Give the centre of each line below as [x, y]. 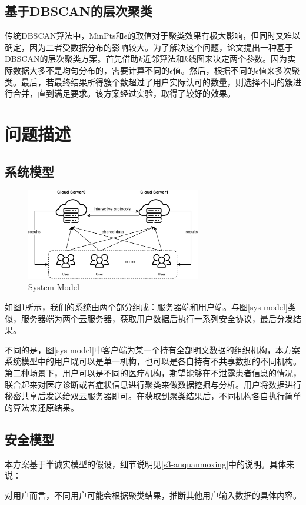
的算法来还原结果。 [42, 407]
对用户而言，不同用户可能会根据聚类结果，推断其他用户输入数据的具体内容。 [153, 495]
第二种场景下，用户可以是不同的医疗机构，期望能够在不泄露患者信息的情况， [153, 372]
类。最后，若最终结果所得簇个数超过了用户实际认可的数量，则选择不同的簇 [149, 82]
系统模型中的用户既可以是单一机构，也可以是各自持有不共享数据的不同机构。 [153, 361]
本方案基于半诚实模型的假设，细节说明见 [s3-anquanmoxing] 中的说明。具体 [146, 464]
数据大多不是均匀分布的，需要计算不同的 [91, 70]
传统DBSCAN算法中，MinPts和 [64, 36]
